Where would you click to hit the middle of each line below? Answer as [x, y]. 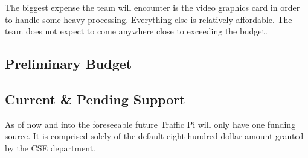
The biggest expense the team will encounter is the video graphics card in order [152, 7]
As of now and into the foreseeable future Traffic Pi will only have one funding [150, 124]
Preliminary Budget [69, 64]
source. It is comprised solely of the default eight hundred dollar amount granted [154, 136]
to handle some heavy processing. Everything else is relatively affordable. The [149, 19]
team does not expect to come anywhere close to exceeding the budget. [136, 31]
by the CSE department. [50, 147]
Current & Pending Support [95, 99]
